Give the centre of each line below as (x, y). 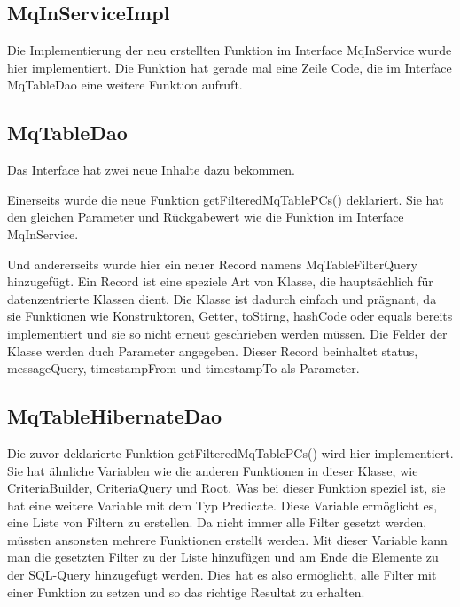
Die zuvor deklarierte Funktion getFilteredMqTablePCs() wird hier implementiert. (230, 452)
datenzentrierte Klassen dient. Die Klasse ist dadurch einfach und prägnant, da (222, 298)
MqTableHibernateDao (115, 416)
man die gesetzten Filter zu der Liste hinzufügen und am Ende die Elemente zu (223, 557)
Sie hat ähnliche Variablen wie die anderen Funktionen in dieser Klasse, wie (213, 470)
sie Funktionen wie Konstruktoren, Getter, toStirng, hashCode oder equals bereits (230, 316)
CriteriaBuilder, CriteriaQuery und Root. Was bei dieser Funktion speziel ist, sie (226, 488)
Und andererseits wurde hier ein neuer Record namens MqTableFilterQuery (212, 264)
